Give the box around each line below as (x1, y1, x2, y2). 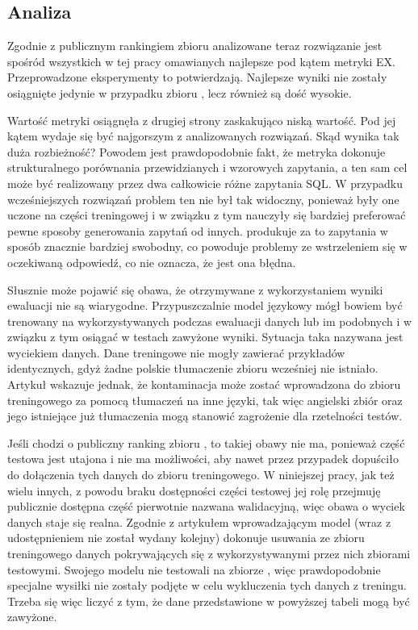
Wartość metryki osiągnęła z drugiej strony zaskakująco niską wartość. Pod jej (7, 111, 396, 128)
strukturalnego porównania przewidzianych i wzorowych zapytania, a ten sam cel (7, 159, 408, 176)
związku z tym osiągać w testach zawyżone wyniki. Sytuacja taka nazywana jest (7, 328, 403, 345)
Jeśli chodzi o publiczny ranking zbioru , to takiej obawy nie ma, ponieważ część (7, 434, 405, 451)
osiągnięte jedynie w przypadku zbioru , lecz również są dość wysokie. (7, 84, 352, 101)
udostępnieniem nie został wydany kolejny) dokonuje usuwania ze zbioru (7, 529, 365, 546)
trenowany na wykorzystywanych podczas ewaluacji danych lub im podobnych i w (7, 312, 412, 329)
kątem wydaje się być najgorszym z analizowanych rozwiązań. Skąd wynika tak (7, 127, 399, 144)
